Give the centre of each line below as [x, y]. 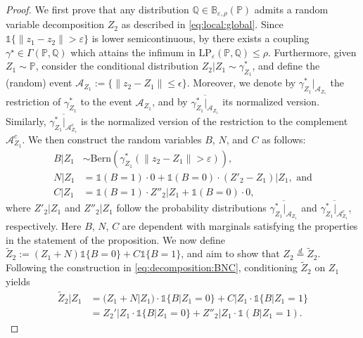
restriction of [33, 102]
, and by [170, 102]
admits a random [291, 9]
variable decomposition [55, 24]
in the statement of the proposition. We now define [116, 239]
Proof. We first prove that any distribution [97, 9]
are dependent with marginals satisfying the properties [240, 225]
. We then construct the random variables [112, 139]
